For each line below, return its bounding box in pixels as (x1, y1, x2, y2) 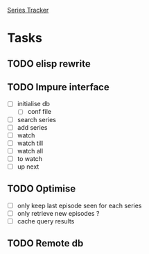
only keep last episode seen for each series (17, 201, 142, 210)
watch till (17, 139, 44, 147)
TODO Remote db (7, 237, 84, 249)
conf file (27, 108, 52, 116)
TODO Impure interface (7, 81, 109, 93)
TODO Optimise (7, 183, 76, 195)
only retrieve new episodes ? (17, 209, 100, 217)
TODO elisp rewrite (7, 58, 91, 69)
